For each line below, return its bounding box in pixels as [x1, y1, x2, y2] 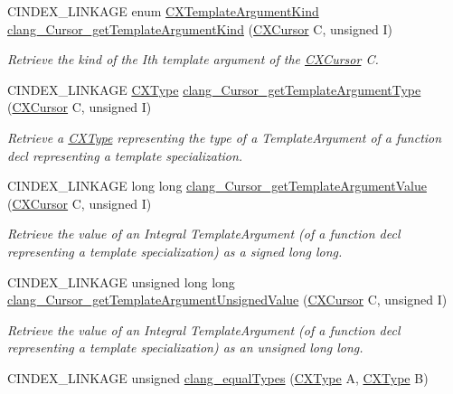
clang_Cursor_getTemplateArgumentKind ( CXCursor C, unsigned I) [7, 19, 392, 38]
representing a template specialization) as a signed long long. [7, 241, 343, 260]
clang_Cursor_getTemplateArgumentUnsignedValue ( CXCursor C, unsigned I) [7, 290, 448, 309]
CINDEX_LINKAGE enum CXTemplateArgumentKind [7, 2, 319, 20]
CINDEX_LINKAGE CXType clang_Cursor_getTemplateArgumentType [7, 80, 421, 98]
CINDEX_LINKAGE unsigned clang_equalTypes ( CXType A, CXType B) [7, 368, 429, 387]
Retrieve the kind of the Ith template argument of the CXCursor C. [7, 50, 379, 69]
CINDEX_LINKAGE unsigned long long [7, 272, 235, 291]
